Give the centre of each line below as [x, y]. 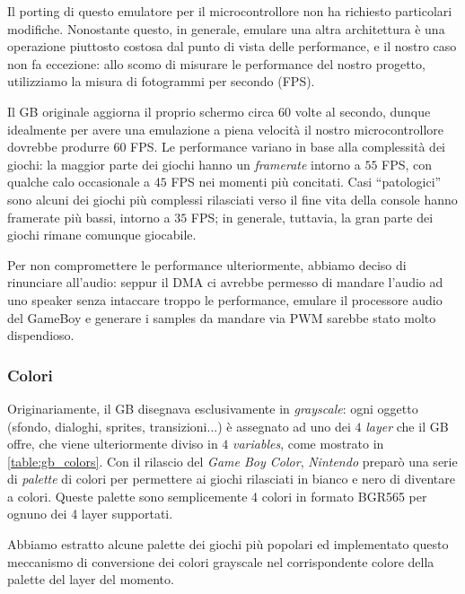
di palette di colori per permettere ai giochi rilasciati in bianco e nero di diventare [231, 479]
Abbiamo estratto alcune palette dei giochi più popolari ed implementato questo [228, 544]
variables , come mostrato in [308, 444]
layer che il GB [407, 426]
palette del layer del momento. [91, 579]
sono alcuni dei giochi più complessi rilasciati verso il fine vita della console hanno [232, 199]
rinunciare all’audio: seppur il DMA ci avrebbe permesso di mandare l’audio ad [225, 282]
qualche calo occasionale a [79, 182]
